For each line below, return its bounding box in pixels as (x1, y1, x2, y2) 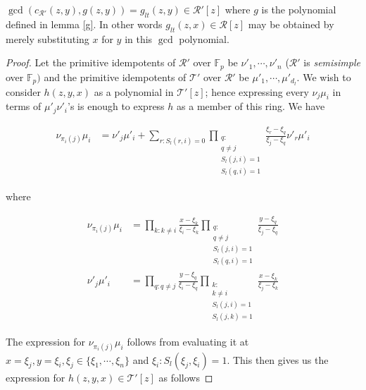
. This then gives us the (227, 352, 329, 367)
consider (6, 84, 41, 99)
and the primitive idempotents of (44, 69, 187, 84)
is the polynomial (261, 2, 336, 16)
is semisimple (303, 55, 360, 70)
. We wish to (296, 69, 351, 84)
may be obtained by (248, 16, 334, 31)
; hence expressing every (205, 84, 309, 99)
